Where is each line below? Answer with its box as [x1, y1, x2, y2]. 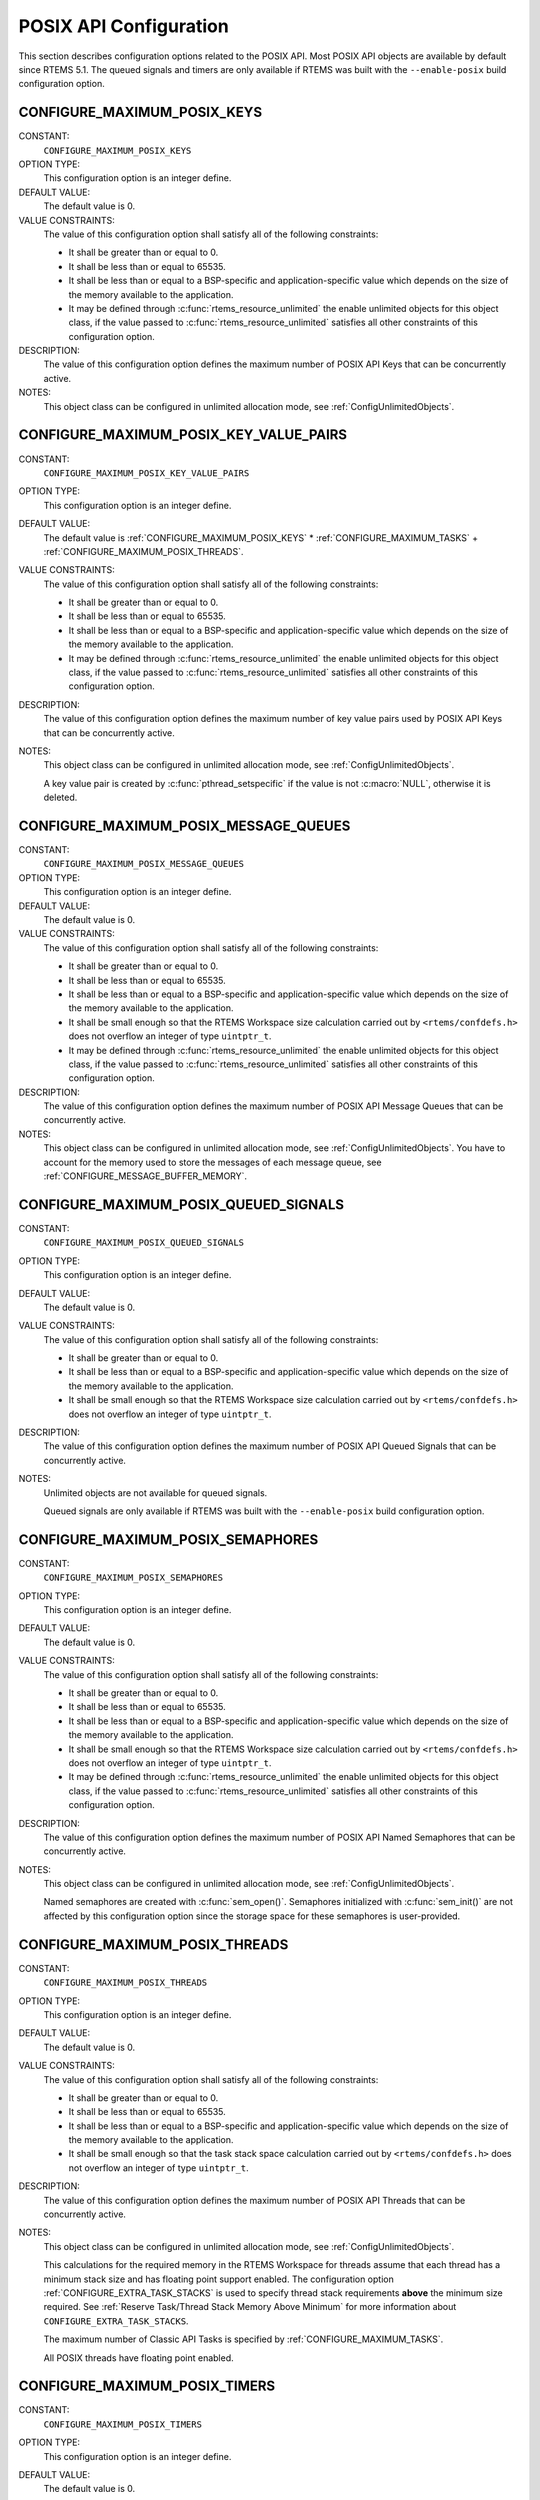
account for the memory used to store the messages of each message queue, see [43, 1156, 382, 1168]
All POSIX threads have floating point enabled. [43, 2351, 234, 2364]
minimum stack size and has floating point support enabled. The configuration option [43, 2273, 394, 2285]
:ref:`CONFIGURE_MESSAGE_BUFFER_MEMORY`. [43, 1170, 248, 1182]
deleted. [43, 791, 78, 804]
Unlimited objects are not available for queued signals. [43, 1486, 268, 1499]
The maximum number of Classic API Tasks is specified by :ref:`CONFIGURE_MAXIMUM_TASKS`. [43, 2333, 444, 2345]
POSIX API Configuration [18, 15, 229, 37]
